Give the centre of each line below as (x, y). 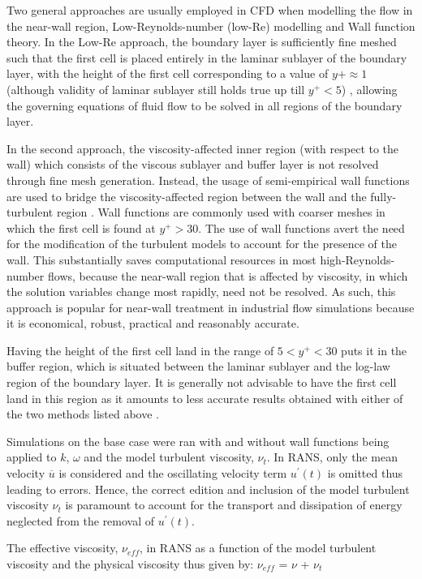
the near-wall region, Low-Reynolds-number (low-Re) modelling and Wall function (211, 26)
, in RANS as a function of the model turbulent (258, 548)
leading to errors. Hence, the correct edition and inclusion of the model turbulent (208, 489)
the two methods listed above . (83, 414)
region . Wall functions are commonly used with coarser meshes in (221, 212)
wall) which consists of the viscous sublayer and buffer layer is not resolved (193, 164)
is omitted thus (365, 473)
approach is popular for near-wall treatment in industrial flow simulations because (211, 307)
